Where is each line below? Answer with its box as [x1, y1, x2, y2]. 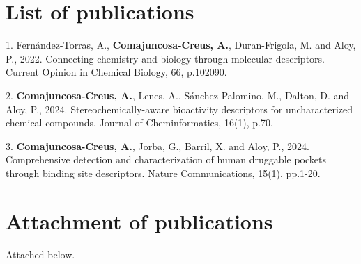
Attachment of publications [6, 206, 273, 235]
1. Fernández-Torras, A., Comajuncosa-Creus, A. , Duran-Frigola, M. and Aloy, [6, 38, 356, 52]
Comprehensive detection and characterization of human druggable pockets [6, 152, 326, 167]
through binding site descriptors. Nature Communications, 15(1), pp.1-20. [6, 165, 321, 180]
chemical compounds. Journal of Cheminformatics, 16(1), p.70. [6, 115, 273, 130]
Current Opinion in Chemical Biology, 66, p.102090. [6, 65, 227, 79]
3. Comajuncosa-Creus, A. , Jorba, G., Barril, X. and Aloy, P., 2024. [6, 138, 309, 153]
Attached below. [6, 247, 75, 261]
